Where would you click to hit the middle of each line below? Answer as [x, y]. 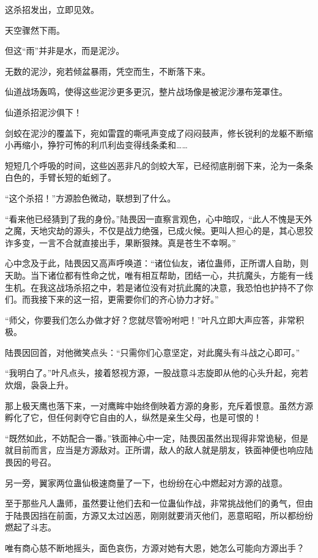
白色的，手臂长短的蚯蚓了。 [61, 177]
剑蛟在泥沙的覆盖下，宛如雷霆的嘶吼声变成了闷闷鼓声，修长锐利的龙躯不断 [155, 133]
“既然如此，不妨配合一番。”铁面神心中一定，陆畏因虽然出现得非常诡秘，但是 [157, 438]
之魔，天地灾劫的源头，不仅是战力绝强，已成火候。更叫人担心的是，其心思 [155, 231]
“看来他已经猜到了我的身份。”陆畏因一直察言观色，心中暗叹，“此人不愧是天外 [159, 218]
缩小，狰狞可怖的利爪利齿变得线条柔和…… [105, 145]
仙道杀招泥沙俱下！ [43, 112]
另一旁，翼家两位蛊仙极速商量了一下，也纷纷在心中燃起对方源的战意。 [146, 482]
